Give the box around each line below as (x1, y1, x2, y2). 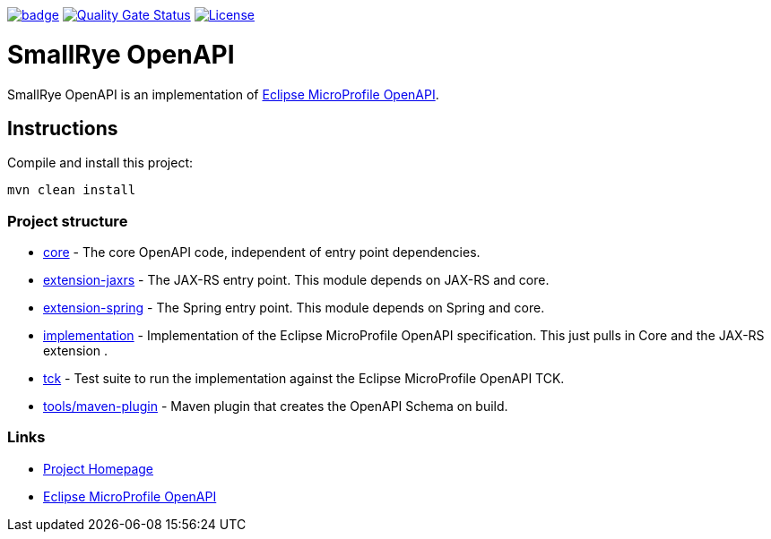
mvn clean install (7, 183, 136, 198)
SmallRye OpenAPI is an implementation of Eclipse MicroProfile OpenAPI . (7, 86, 439, 102)
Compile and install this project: (7, 155, 194, 171)
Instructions (7, 116, 118, 140)
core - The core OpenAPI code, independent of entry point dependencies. (43, 244, 481, 261)
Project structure (7, 211, 128, 230)
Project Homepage (43, 460, 153, 476)
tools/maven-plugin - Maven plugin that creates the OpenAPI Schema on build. (43, 398, 508, 415)
